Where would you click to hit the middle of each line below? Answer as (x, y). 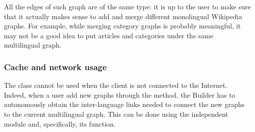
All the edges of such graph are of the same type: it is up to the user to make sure (127, 6)
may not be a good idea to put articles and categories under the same (109, 35)
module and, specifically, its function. (60, 123)
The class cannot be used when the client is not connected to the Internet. (116, 85)
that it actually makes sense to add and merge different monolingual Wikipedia (123, 16)
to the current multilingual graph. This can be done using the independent (116, 114)
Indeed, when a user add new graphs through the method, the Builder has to (120, 94)
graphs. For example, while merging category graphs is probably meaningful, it (122, 26)
